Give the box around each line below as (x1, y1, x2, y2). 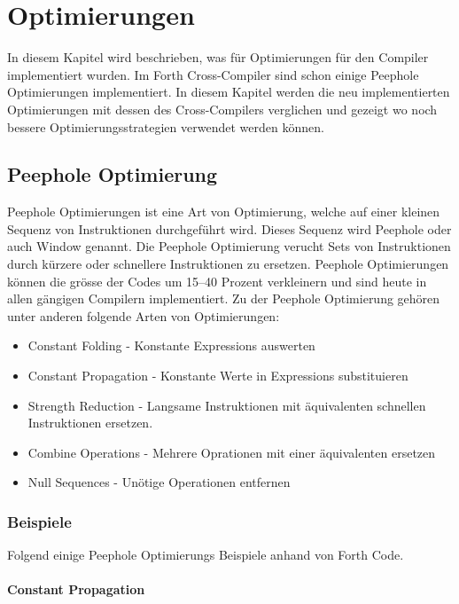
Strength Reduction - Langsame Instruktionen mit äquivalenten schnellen (27, 396, 426, 414)
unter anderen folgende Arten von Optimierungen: (7, 306, 280, 325)
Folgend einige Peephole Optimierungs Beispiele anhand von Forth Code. (7, 545, 404, 564)
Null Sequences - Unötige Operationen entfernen (27, 473, 291, 491)
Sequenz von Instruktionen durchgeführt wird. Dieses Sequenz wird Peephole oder (7, 219, 452, 238)
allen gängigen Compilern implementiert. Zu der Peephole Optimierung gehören (7, 289, 440, 308)
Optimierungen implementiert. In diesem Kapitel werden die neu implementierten (7, 82, 450, 101)
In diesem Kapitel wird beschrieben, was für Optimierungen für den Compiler (7, 48, 429, 67)
